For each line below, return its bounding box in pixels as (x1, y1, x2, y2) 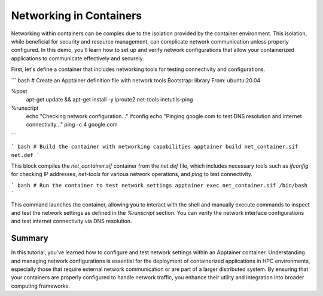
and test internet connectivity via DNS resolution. (11, 218, 132, 225)
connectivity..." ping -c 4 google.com (26, 121, 118, 128)
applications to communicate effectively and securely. (11, 54, 145, 62)
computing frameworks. (11, 282, 70, 289)
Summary (11, 233, 48, 243)
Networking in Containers (11, 9, 142, 22)
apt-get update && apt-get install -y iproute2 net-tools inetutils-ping (26, 96, 193, 103)
